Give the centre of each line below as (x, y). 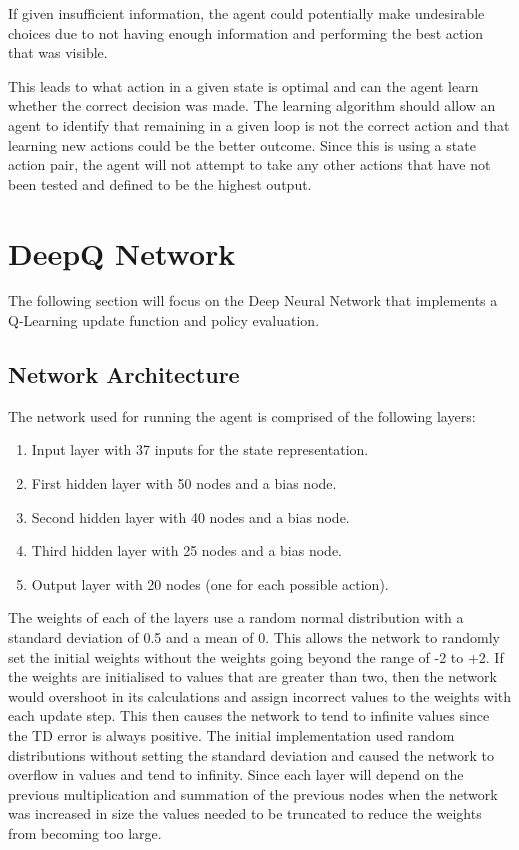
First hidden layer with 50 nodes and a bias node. (184, 483)
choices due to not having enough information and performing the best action (246, 32)
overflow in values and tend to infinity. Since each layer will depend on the (236, 774)
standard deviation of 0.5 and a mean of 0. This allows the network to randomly (254, 637)
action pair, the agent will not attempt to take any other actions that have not (249, 164)
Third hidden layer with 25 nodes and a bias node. (187, 550)
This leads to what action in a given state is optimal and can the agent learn (243, 85)
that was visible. (58, 52)
